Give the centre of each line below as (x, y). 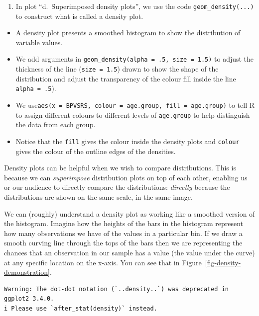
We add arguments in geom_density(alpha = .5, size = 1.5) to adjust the (135, 59)
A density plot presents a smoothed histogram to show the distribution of (128, 33)
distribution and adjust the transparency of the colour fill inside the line (126, 78)
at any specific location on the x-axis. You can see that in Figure (103, 262)
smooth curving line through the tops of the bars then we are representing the (123, 243)
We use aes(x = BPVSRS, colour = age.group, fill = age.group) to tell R (135, 105)
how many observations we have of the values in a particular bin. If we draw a (123, 233)
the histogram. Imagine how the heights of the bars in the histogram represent (124, 223)
